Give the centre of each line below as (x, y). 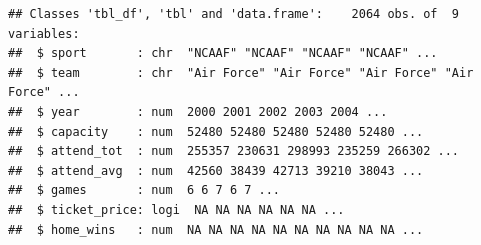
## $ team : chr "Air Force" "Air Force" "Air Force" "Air (241, 72)
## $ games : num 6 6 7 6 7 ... (144, 190)
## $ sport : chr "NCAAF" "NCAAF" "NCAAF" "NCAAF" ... (223, 53)
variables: (44, 33)
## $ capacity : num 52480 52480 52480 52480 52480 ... (216, 131)
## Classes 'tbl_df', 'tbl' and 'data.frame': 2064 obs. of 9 (234, 14)
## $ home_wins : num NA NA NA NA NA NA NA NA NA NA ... (216, 229)
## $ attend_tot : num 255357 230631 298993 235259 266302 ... (234, 151)
